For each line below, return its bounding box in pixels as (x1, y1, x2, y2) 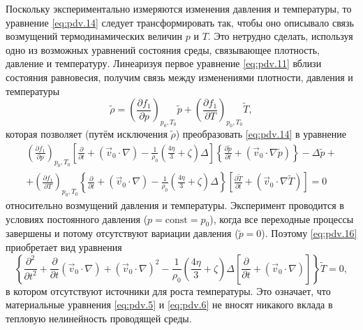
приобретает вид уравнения (6, 240, 122, 254)
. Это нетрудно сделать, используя (207, 29, 353, 43)
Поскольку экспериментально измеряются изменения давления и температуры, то (6, 1, 352, 15)
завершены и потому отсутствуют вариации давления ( (6, 226, 239, 241)
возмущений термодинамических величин (6, 29, 183, 43)
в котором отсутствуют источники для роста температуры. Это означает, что (6, 283, 331, 298)
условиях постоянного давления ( (6, 211, 148, 226)
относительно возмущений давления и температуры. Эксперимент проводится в (6, 198, 344, 213)
